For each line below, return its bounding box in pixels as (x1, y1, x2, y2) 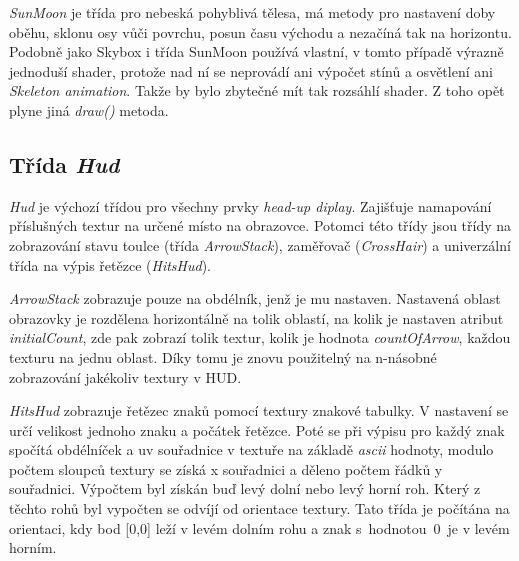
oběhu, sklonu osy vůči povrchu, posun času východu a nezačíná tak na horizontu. (9, 21, 512, 42)
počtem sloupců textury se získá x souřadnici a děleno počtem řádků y (9, 458, 443, 479)
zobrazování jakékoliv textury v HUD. (9, 366, 242, 387)
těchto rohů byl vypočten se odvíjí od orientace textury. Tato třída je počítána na (9, 498, 510, 519)
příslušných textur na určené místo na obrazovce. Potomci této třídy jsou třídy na (9, 215, 512, 236)
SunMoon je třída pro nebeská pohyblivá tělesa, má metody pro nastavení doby (9, 2, 496, 22)
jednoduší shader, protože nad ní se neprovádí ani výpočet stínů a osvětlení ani (9, 60, 493, 81)
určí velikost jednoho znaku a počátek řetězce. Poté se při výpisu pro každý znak (9, 419, 505, 440)
